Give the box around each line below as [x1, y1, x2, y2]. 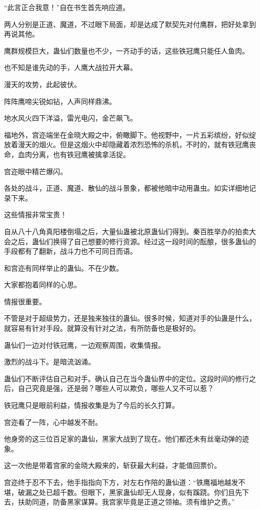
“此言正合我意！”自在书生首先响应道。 [4, 2, 130, 12]
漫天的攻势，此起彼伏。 [4, 79, 81, 89]
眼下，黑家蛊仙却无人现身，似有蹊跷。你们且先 [87, 486, 242, 497]
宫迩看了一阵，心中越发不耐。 [4, 416, 102, 427]
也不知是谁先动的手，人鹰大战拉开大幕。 [4, 62, 137, 73]
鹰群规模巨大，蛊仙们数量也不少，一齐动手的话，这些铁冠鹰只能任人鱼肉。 [4, 45, 249, 56]
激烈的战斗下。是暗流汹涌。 [4, 356, 95, 367]
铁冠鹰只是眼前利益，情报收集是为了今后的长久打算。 [4, 400, 179, 410]
